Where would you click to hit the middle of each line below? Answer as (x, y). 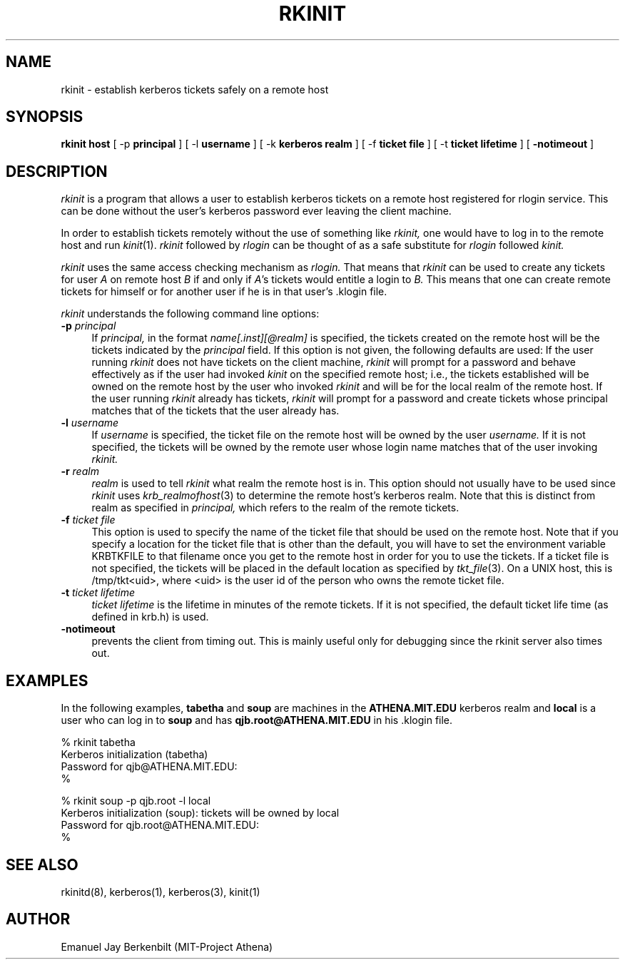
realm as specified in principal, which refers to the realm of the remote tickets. (275, 508)
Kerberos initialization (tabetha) (134, 755)
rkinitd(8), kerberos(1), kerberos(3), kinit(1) (161, 892)
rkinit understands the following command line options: (190, 314)
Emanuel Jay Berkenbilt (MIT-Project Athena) (167, 946)
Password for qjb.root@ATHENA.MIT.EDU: (160, 825)
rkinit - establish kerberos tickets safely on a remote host (195, 89)
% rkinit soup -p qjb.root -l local (136, 801)
